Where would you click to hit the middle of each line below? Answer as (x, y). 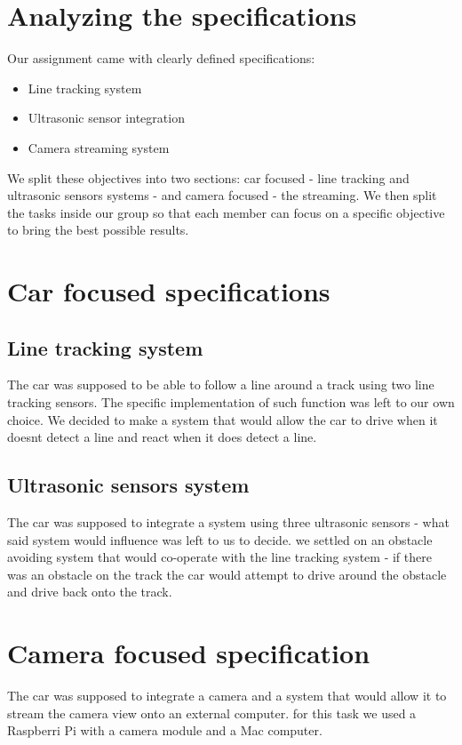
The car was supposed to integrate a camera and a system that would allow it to (227, 696)
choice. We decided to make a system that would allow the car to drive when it (223, 419)
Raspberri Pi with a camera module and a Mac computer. (165, 730)
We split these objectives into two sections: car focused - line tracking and (208, 177)
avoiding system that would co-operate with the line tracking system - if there (219, 557)
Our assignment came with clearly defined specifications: (161, 58)
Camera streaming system (99, 147)
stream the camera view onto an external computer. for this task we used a (212, 713)
